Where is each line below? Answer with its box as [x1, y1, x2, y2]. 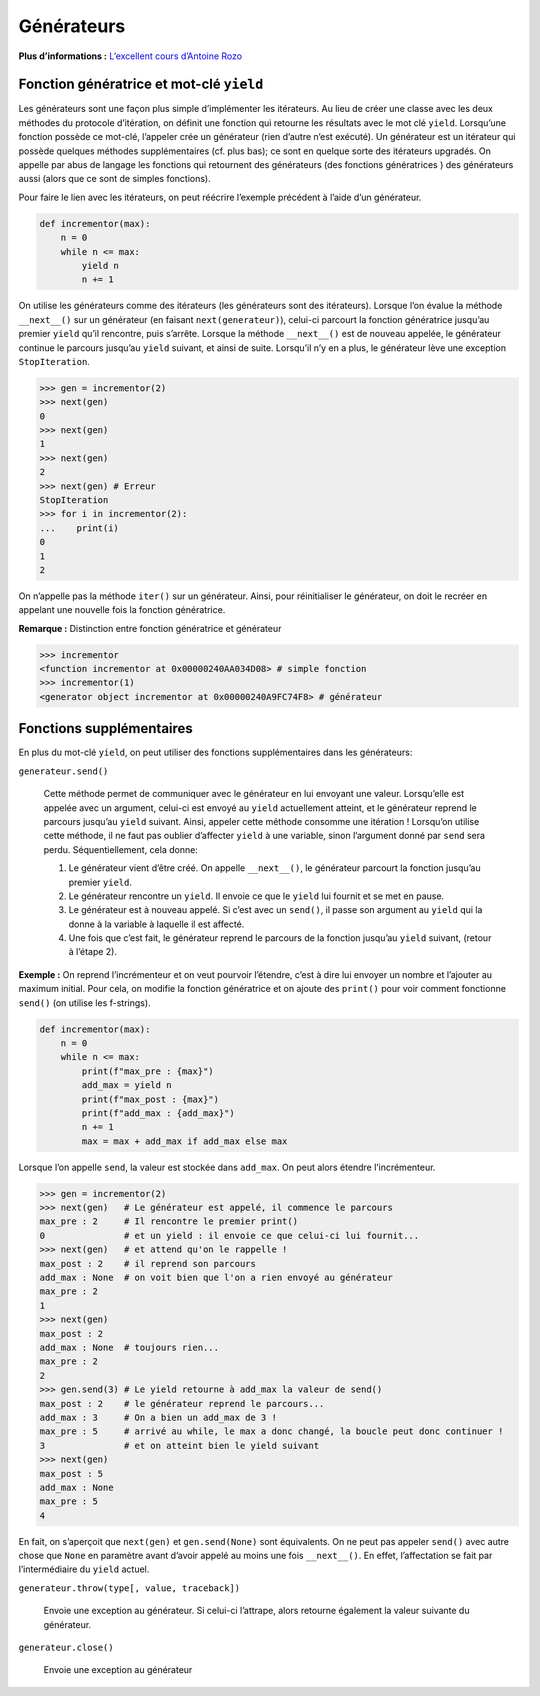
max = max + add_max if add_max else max [81, 1135, 288, 1147]
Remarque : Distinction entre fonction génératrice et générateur [18, 622, 282, 634]
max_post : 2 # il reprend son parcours [39, 1258, 257, 1269]
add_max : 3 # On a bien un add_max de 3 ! [39, 1411, 277, 1423]
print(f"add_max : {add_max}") [81, 1107, 235, 1119]
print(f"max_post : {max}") [81, 1093, 220, 1105]
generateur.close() [18, 1642, 114, 1654]
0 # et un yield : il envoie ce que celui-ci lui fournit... [39, 1230, 420, 1241]
